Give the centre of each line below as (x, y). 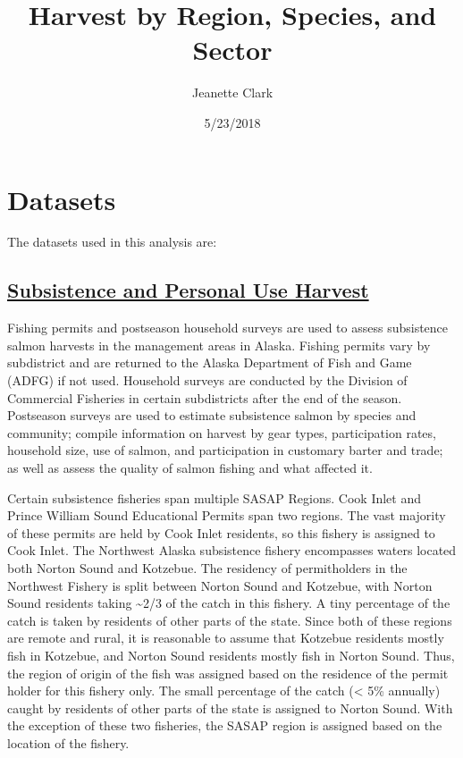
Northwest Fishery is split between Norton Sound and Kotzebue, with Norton (220, 585)
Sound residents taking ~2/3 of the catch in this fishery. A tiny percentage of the (229, 603)
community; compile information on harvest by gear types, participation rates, (222, 432)
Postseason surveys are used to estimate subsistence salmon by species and (212, 415)
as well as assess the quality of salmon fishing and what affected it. (190, 467)
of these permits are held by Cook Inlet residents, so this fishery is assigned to (221, 532)
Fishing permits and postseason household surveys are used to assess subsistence (228, 328)
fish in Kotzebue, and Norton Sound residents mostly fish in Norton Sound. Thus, (231, 655)
